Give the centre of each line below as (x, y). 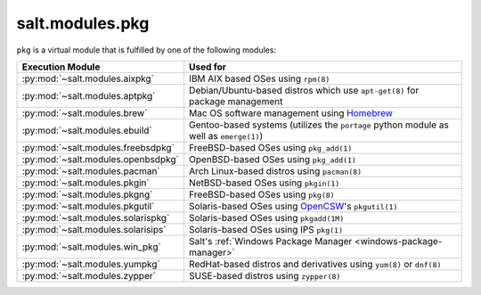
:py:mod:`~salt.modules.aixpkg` (88, 78)
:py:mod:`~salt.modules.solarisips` (94, 229)
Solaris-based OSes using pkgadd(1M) (266, 217)
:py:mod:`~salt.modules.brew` (85, 113)
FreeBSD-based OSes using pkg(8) (261, 194)
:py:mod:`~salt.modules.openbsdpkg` (101, 159)
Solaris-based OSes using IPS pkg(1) (265, 229)
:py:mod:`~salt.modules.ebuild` (87, 130)
